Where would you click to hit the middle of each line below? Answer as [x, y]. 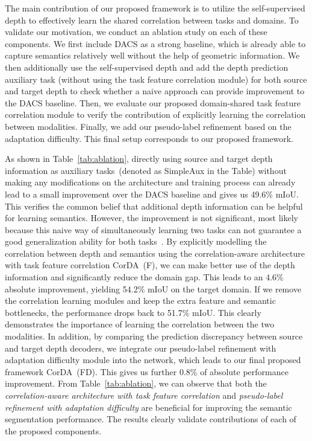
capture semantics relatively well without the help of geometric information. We [152, 55]
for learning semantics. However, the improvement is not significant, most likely [152, 218]
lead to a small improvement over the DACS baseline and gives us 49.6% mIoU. [152, 194]
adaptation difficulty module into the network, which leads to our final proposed [153, 360]
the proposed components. [53, 430]
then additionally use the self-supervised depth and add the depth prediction [147, 67]
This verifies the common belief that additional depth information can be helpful [154, 206]
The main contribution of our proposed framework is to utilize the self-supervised [155, 8]
